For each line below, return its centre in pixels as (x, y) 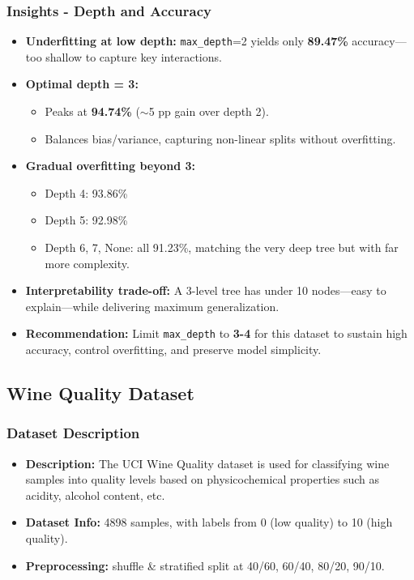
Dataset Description (73, 433)
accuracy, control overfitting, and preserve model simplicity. (173, 350)
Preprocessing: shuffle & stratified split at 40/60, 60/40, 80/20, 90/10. (205, 565)
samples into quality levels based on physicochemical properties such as (203, 479)
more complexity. (87, 263)
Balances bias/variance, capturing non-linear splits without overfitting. (220, 138)
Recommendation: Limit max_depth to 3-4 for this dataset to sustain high (216, 333)
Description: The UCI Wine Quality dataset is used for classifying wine (207, 463)
